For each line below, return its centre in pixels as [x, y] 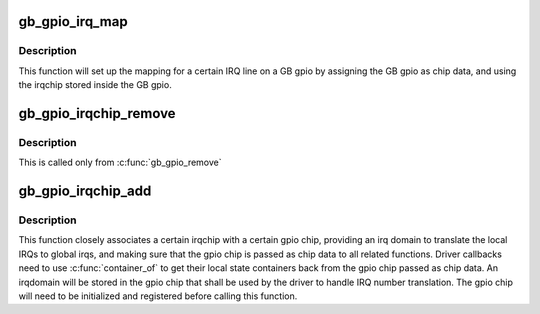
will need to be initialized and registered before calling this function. [158, 296]
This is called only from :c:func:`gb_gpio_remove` [120, 162]
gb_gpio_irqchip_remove [97, 113]
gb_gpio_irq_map [73, 21]
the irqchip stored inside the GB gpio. [95, 85]
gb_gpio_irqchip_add [85, 191]
